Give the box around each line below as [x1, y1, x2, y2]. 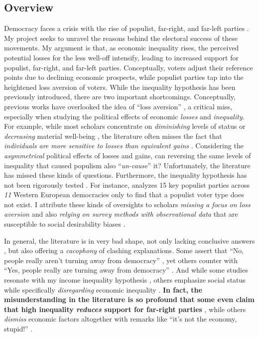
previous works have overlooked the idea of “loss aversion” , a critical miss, [4, 101, 233, 111]
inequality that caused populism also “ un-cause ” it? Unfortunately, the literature [4, 160, 251, 170]
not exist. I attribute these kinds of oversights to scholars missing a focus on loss [4, 199, 251, 209]
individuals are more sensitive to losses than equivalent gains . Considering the [4, 140, 244, 151]
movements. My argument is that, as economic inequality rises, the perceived [4, 42, 239, 53]
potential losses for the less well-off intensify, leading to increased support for [4, 52, 239, 62]
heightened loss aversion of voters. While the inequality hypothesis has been [4, 81, 236, 92]
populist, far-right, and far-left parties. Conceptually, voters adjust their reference [4, 62, 253, 72]
